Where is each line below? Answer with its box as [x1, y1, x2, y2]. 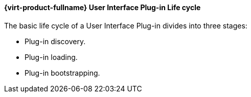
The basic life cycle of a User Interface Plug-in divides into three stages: [4, 21, 247, 30]
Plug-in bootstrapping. [25, 68, 100, 77]
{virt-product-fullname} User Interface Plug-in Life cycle [4, 3, 201, 12]
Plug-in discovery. [25, 37, 86, 46]
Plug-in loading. [25, 52, 78, 61]
